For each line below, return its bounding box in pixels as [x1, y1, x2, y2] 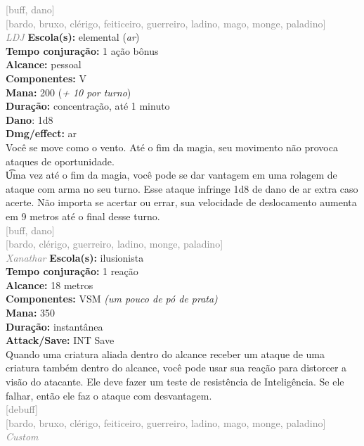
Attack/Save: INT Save [6, 333, 115, 348]
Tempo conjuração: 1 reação [6, 264, 138, 279]
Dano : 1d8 [6, 112, 53, 127]
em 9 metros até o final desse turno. [6, 208, 160, 223]
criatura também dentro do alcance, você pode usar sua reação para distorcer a [6, 360, 347, 375]
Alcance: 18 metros [6, 277, 93, 292]
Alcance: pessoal [6, 57, 82, 72]
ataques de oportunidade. [6, 153, 115, 168]
